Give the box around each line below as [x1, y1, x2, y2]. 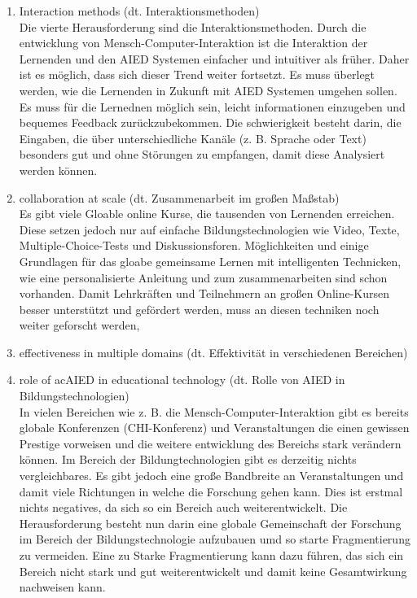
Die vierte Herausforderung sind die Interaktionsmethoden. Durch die [19, 18, 367, 35]
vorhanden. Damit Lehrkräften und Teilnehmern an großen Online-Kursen [19, 285, 390, 302]
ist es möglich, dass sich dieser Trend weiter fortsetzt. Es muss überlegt [19, 66, 375, 83]
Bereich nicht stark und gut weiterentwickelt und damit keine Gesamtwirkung [19, 562, 407, 579]
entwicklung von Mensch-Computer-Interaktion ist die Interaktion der [19, 34, 368, 51]
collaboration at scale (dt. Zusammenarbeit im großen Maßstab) [19, 189, 340, 206]
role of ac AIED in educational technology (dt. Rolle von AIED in [19, 371, 345, 388]
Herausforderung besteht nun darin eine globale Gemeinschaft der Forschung [19, 514, 402, 531]
